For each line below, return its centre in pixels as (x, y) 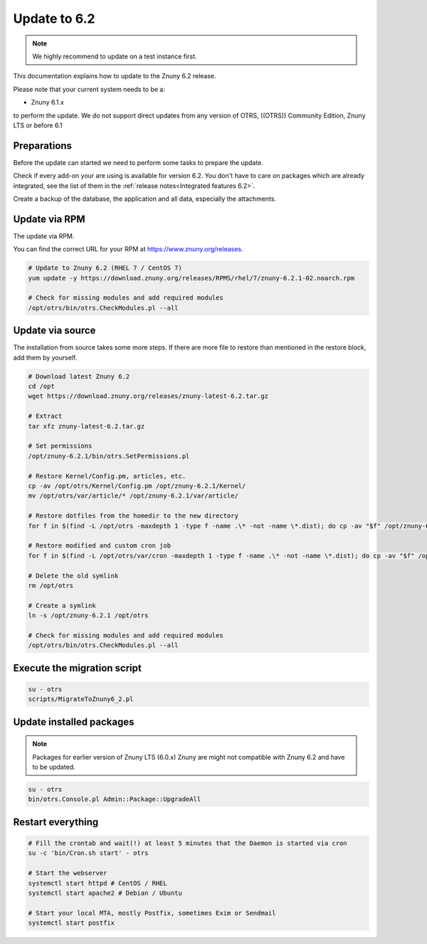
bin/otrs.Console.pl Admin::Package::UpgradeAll (115, 799)
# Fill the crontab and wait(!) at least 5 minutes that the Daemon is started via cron (188, 843)
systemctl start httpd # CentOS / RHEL (97, 883)
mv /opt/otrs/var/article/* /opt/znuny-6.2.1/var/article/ (133, 496)
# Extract (45, 416)
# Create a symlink (62, 605)
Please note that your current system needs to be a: (89, 89)
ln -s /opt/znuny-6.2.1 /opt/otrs (88, 615)
